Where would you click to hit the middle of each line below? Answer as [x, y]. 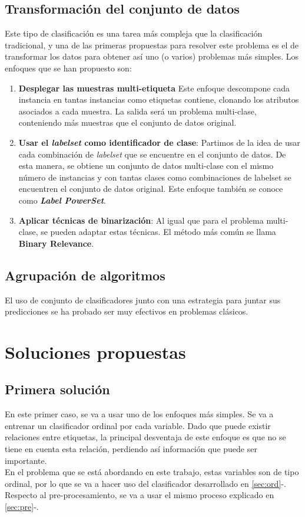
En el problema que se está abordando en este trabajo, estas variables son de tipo [152, 472]
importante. [26, 460]
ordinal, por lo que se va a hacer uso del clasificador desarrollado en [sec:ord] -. [145, 483]
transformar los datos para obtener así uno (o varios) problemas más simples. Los [152, 56]
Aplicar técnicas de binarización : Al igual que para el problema [141, 220]
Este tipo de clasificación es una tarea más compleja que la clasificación [134, 33]
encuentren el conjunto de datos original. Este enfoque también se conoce [151, 189]
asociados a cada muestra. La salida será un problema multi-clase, [137, 111]
